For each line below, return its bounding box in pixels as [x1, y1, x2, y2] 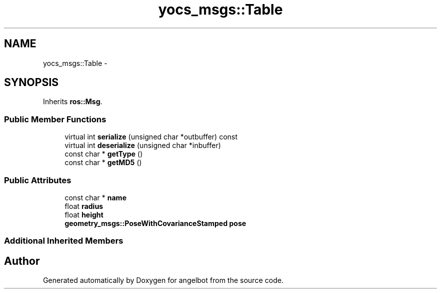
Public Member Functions [4, 114, 106, 124]
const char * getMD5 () [64, 158, 142, 167]
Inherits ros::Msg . [43, 97, 103, 106]
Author [4, 254, 40, 267]
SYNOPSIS [4, 76, 59, 89]
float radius [64, 201, 103, 210]
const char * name [64, 193, 127, 202]
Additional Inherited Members [4, 236, 123, 246]
